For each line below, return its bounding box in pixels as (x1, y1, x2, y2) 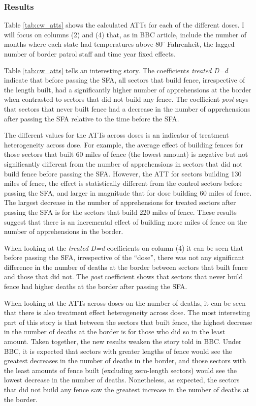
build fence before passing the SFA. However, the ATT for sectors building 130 (4, 168, 242, 178)
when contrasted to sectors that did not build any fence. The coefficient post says (4, 94, 249, 104)
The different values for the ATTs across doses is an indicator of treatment (4, 130, 229, 140)
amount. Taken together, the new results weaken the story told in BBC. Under (4, 336, 242, 347)
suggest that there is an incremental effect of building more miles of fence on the (4, 216, 247, 227)
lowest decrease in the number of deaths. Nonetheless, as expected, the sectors (4, 375, 240, 385)
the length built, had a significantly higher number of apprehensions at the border (4, 84, 252, 94)
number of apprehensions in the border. (4, 226, 123, 236)
